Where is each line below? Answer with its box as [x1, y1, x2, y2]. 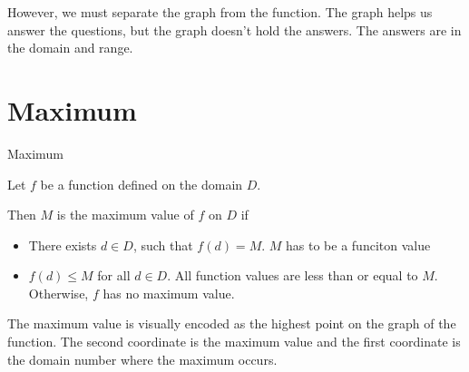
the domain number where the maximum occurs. [7, 349, 278, 368]
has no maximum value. [103, 283, 235, 302]
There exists [28, 235, 97, 254]
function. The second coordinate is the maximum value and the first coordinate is [7, 332, 461, 351]
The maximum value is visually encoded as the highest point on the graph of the [7, 314, 456, 333]
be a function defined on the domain [40, 174, 243, 193]
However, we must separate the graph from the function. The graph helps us [7, 3, 433, 21]
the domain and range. [7, 38, 133, 57]
